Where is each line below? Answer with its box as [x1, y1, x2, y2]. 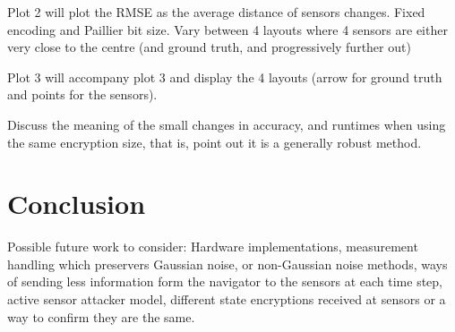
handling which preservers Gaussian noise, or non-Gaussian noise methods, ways [7, 254, 448, 273]
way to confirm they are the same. [7, 307, 195, 326]
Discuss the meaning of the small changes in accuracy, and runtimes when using [7, 115, 446, 133]
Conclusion [7, 185, 146, 222]
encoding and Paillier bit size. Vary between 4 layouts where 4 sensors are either [7, 20, 448, 38]
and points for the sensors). [7, 85, 158, 104]
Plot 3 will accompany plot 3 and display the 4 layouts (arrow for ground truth [7, 67, 442, 86]
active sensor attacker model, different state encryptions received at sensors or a [7, 290, 446, 309]
